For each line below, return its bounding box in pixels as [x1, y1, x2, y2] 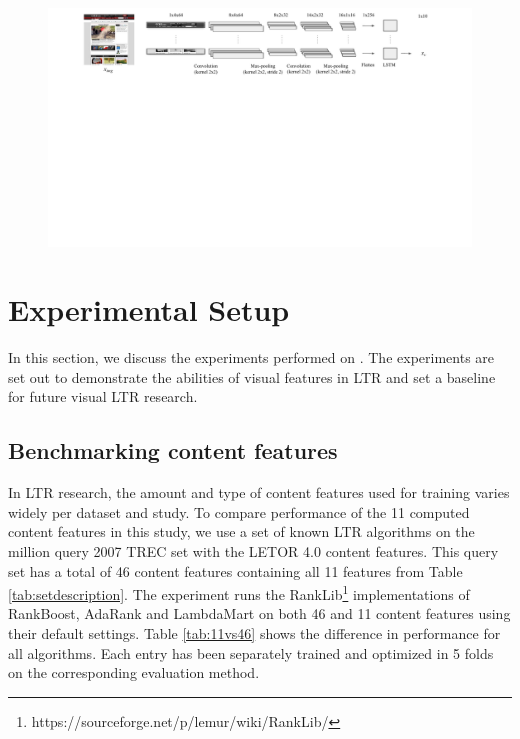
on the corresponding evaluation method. [8, 662, 260, 683]
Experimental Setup [8, 289, 290, 330]
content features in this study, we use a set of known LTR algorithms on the [8, 521, 475, 542]
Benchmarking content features [8, 435, 338, 466]
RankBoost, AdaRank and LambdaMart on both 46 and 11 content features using [8, 603, 511, 624]
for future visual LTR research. [8, 386, 198, 407]
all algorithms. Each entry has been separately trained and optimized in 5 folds [8, 642, 494, 663]
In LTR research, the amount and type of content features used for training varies [8, 482, 510, 503]
